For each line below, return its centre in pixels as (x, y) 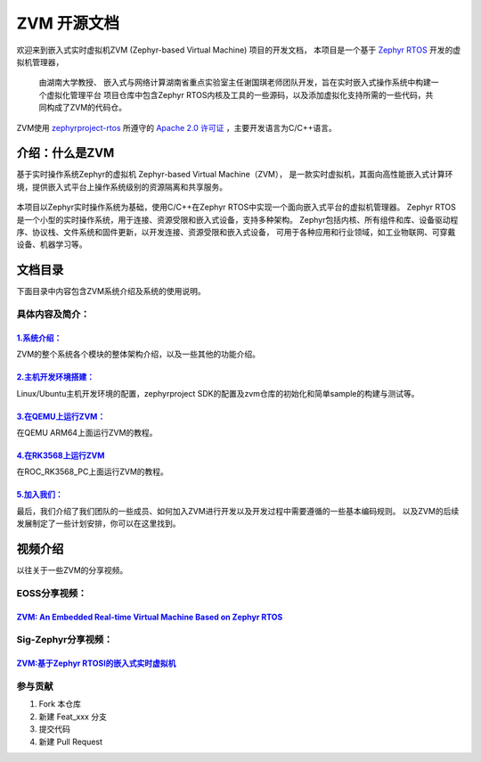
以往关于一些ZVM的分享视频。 (72, 570)
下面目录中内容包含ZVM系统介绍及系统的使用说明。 (111, 291)
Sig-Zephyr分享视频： (65, 640)
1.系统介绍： (39, 338)
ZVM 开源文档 (68, 23)
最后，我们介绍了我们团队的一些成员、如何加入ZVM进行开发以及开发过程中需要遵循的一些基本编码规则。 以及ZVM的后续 (238, 511)
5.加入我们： (40, 495)
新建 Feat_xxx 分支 (73, 717)
